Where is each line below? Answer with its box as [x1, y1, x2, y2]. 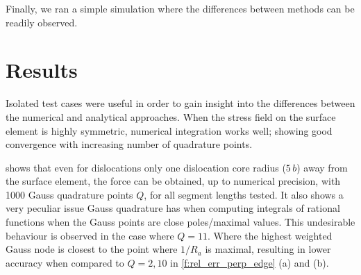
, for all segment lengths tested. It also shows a [144, 187, 344, 201]
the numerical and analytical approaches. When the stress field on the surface [6, 109, 336, 124]
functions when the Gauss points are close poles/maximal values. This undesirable [6, 215, 355, 229]
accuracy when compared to [6, 255, 124, 269]
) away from [296, 160, 348, 174]
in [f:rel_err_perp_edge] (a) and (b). [170, 255, 329, 269]
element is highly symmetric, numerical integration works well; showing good [6, 123, 333, 137]
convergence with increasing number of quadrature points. [6, 137, 253, 151]
